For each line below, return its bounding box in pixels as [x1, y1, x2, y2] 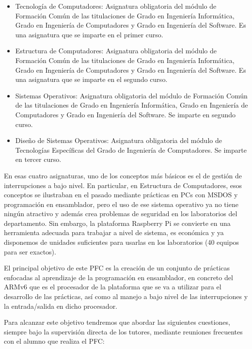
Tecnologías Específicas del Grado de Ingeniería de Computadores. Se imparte [15, 144, 247, 155]
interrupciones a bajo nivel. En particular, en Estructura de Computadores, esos [4, 180, 242, 190]
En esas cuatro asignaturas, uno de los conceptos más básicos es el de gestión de [4, 170, 242, 180]
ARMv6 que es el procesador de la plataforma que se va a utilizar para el [4, 282, 221, 292]
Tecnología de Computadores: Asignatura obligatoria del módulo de [15, 1, 217, 11]
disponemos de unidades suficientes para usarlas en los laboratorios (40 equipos [4, 237, 239, 247]
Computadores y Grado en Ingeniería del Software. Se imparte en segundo [15, 109, 236, 119]
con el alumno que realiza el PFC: [4, 336, 105, 346]
